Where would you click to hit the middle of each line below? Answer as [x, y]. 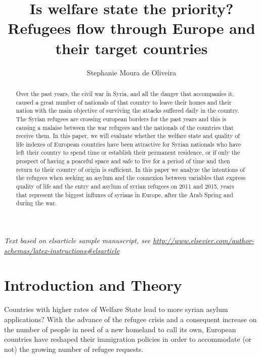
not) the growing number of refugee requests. [74, 349]
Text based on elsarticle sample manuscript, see [77, 240]
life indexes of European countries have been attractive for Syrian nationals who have [128, 144]
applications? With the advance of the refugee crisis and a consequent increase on [130, 319]
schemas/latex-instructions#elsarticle [62, 250]
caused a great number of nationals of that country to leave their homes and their [124, 102]
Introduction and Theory [93, 285]
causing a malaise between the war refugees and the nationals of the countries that [125, 127]
